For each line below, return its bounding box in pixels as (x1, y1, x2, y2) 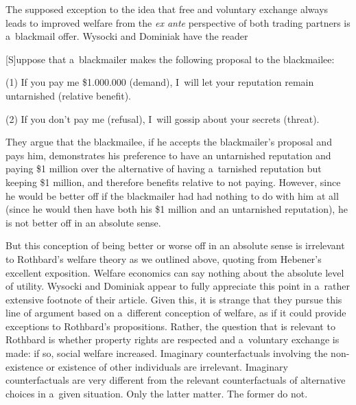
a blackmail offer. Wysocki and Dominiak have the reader (5, 29, 248, 43)
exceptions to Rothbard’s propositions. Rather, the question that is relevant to (5, 319, 335, 333)
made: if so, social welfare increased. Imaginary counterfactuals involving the (5, 346, 328, 360)
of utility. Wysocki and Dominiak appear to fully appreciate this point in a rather (5, 279, 350, 293)
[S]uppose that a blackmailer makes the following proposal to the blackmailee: (5, 51, 335, 66)
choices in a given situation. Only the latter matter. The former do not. (5, 386, 308, 400)
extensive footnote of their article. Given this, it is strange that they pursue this (5, 292, 342, 306)
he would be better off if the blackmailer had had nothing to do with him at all (5, 188, 339, 202)
